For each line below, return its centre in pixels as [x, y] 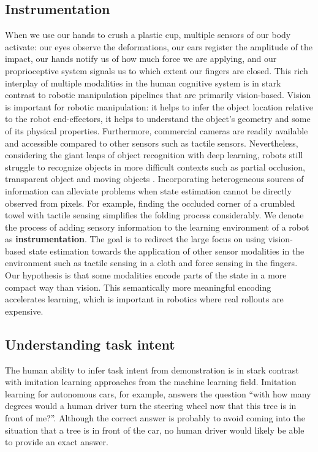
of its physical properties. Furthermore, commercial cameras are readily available [157, 130]
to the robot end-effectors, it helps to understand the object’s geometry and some [158, 119]
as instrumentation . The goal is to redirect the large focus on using [135, 239]
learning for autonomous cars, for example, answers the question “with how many [158, 393]
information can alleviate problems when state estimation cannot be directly [148, 190]
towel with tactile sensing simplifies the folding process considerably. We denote [154, 215]
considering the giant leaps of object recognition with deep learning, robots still [154, 155]
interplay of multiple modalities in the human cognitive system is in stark [143, 82]
